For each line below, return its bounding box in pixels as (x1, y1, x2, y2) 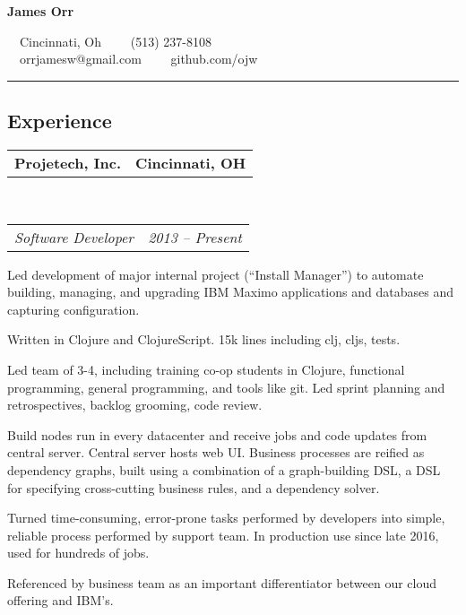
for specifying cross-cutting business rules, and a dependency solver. (7, 478, 380, 497)
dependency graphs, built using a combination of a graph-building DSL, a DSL (7, 460, 441, 479)
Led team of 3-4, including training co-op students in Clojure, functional (7, 359, 405, 378)
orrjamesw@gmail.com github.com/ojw (19, 49, 258, 68)
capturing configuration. (7, 299, 140, 318)
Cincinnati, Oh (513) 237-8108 (19, 31, 211, 50)
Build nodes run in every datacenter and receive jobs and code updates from (7, 425, 427, 444)
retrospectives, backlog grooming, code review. (7, 395, 263, 414)
